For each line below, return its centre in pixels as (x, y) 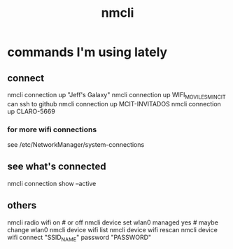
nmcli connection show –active (52, 183)
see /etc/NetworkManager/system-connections (76, 145)
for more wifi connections (52, 129)
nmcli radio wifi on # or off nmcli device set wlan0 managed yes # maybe (113, 222)
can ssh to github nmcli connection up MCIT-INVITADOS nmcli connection (114, 104)
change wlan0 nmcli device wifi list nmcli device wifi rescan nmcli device (113, 229)
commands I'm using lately (87, 52)
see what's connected (57, 167)
